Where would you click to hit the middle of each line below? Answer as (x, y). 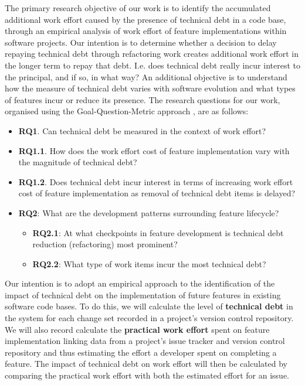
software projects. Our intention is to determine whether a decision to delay (141, 42)
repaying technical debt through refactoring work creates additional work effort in (152, 54)
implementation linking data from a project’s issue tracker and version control (145, 341)
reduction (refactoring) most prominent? (105, 244)
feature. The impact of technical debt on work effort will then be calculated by (146, 364)
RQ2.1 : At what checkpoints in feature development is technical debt (158, 232)
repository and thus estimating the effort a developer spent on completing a (141, 352)
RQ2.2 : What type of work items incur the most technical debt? (149, 263)
